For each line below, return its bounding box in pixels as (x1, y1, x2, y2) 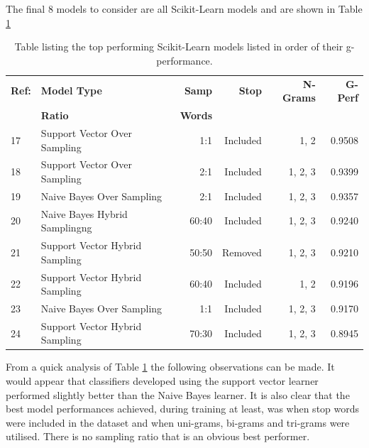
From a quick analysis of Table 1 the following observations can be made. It (6, 359, 335, 374)
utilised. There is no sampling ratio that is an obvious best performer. (6, 429, 310, 444)
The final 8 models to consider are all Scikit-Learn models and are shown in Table (6, 1, 363, 16)
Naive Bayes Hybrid (40, 206, 128, 221)
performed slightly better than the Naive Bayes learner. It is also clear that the (6, 387, 350, 402)
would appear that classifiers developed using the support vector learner (6, 373, 319, 388)
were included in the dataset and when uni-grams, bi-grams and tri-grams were (6, 415, 350, 430)
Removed (222, 244, 262, 259)
